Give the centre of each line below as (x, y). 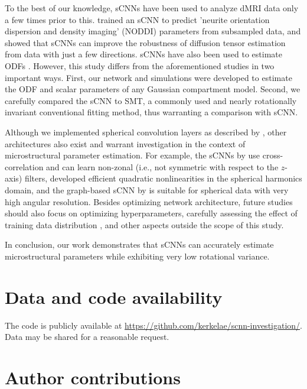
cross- (273, 155)
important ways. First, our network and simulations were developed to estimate (148, 77)
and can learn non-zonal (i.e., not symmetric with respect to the (162, 166)
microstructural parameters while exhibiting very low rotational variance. (137, 256)
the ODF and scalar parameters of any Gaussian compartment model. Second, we (153, 89)
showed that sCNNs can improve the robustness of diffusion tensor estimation (145, 42)
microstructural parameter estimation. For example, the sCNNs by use (133, 155)
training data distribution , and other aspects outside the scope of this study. (144, 224)
